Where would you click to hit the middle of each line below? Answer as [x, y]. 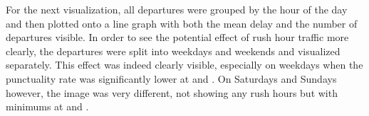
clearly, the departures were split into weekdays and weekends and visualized [173, 51]
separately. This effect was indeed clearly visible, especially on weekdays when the [184, 65]
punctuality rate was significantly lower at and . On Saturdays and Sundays [171, 78]
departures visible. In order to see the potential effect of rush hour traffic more [177, 37]
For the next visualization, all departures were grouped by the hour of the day [177, 9]
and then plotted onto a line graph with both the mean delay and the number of [182, 23]
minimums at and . [47, 106]
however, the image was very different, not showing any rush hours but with [172, 92]
